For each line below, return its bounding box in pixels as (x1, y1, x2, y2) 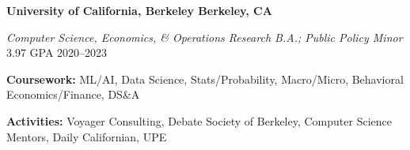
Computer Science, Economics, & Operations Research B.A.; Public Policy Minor (6, 28, 403, 45)
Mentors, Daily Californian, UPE (6, 128, 167, 144)
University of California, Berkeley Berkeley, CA (6, 2, 272, 18)
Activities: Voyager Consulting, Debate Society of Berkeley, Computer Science (6, 112, 392, 129)
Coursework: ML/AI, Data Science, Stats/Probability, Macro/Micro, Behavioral (6, 70, 404, 87)
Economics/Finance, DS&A (6, 86, 140, 103)
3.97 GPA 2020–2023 (6, 44, 108, 61)
